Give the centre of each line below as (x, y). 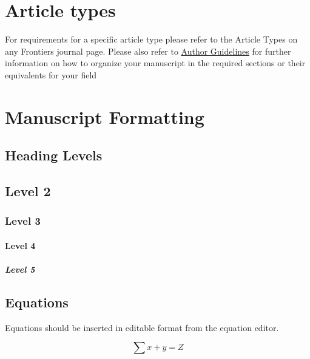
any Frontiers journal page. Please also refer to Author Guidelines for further (148, 51)
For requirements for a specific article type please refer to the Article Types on (151, 39)
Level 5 (20, 269)
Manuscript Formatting (105, 116)
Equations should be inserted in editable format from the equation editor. (142, 327)
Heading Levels (54, 155)
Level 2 (28, 191)
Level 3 (23, 221)
